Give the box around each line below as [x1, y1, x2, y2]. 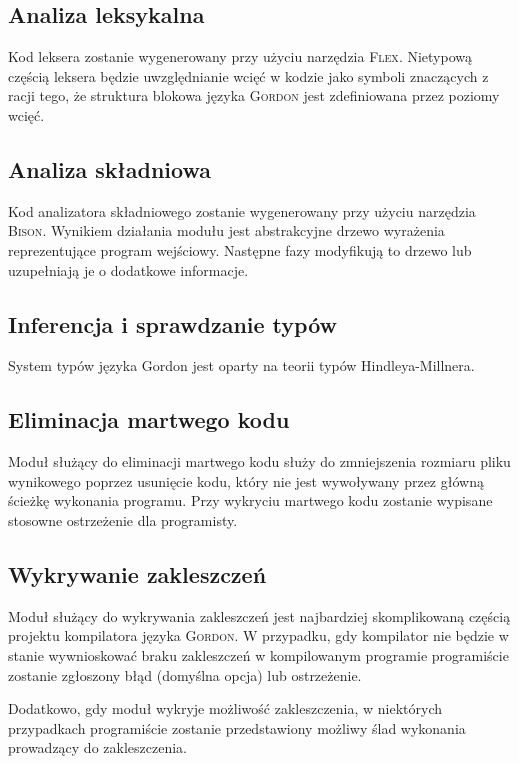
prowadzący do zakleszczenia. [8, 737, 187, 758]
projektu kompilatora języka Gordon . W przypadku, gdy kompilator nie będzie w [8, 625, 509, 646]
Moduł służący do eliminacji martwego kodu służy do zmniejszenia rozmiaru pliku [8, 451, 511, 472]
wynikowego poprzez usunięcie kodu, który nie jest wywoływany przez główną [8, 470, 484, 491]
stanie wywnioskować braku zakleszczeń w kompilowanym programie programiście [8, 644, 509, 665]
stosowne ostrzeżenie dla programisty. [8, 509, 238, 530]
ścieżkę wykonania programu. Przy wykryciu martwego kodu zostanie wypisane [8, 490, 493, 511]
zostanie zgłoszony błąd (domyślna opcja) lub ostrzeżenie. [8, 664, 362, 685]
